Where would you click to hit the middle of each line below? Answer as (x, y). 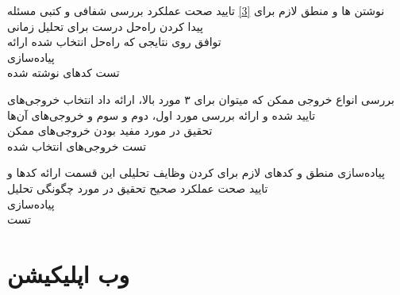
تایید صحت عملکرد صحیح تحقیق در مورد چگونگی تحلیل (138, 188)
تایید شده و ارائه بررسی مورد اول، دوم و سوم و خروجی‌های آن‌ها (162, 115)
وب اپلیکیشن (69, 273)
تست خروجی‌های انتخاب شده (77, 146)
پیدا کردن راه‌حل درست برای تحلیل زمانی (105, 26)
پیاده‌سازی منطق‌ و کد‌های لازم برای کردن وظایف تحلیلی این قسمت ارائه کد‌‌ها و (196, 172)
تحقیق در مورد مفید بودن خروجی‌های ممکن (110, 130)
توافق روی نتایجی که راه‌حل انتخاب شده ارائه (114, 42)
